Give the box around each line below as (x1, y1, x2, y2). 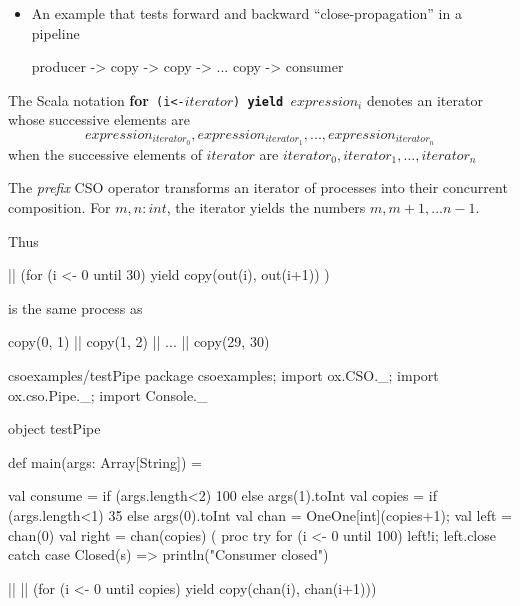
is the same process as (8, 297, 143, 318)
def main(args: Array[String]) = (8, 451, 202, 472)
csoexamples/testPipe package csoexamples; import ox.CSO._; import (8, 365, 439, 386)
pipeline (31, 22, 80, 43)
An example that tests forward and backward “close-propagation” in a (31, 3, 462, 23)
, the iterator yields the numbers (166, 197, 366, 218)
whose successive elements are (8, 109, 190, 130)
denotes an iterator (366, 89, 483, 110)
